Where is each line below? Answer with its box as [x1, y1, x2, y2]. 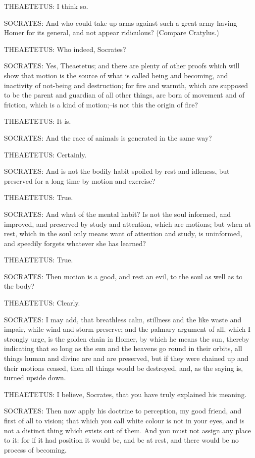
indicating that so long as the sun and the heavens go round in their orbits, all [4, 343, 242, 354]
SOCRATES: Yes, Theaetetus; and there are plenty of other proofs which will [4, 60, 240, 71]
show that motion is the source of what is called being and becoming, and [4, 70, 228, 80]
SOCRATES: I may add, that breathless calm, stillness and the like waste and [4, 314, 242, 324]
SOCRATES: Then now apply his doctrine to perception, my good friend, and [4, 406, 242, 416]
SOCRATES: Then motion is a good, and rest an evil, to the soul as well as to [4, 271, 243, 281]
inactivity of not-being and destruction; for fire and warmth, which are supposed [4, 80, 248, 90]
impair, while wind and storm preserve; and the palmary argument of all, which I [4, 324, 251, 334]
